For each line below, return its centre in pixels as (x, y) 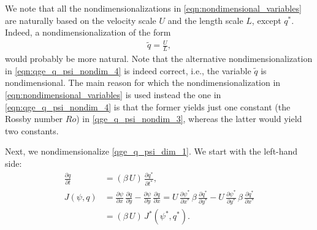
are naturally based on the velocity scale (81, 20)
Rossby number (34, 119)
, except (266, 20)
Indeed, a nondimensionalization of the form (88, 32)
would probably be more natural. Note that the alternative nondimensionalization (159, 59)
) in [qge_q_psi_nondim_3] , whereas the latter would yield (189, 119)
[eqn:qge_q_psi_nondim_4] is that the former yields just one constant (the (148, 106)
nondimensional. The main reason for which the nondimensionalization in (143, 82)
